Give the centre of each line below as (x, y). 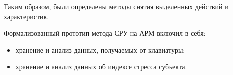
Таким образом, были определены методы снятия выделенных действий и (116, 6)
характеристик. (27, 16)
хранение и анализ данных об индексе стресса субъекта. (101, 67)
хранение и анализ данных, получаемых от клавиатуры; (100, 50)
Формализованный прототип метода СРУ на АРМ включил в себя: (105, 33)
